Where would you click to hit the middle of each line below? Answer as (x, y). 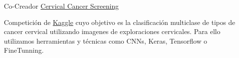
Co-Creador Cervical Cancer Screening (61, 6)
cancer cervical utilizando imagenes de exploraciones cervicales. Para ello (112, 31)
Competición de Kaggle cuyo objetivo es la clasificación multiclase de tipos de (119, 22)
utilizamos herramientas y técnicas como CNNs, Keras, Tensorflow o (106, 41)
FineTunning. (24, 50)
